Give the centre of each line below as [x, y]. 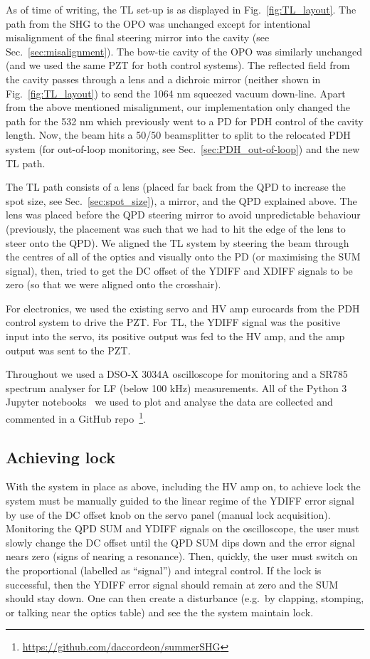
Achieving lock [61, 457]
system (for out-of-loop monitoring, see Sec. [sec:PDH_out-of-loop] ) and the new [183, 148]
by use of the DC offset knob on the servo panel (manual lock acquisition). [168, 514]
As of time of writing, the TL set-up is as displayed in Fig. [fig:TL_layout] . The [181, 9]
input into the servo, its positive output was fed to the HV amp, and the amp [175, 336]
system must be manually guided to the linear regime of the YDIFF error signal [180, 501]
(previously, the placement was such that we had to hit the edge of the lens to [176, 228]
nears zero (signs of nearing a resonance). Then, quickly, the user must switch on [182, 556]
